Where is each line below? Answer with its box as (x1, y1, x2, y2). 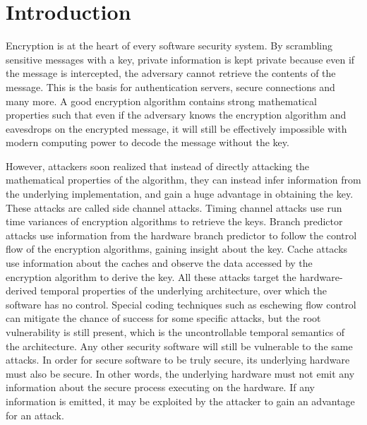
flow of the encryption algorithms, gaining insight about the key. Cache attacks (6, 241, 348, 256)
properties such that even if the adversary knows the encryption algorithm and (6, 107, 347, 122)
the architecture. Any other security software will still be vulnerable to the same (6, 338, 353, 353)
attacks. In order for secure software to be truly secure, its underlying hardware (6, 352, 350, 367)
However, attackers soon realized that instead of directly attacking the (6, 158, 310, 173)
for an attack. (6, 407, 64, 422)
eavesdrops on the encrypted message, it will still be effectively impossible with (6, 121, 347, 136)
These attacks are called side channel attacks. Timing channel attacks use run (6, 200, 342, 215)
